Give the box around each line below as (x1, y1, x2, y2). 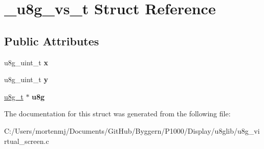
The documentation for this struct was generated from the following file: (4, 108, 231, 119)
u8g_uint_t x (4, 57, 48, 67)
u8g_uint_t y (4, 74, 48, 85)
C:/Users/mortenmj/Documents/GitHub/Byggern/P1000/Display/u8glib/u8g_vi (4, 125, 260, 136)
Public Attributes (4, 33, 99, 48)
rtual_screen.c (4, 135, 49, 146)
